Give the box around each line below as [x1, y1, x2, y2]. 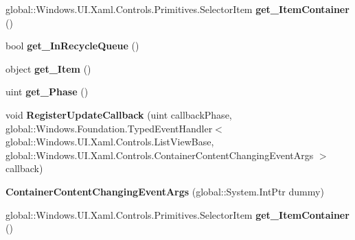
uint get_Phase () [5, 84, 89, 99]
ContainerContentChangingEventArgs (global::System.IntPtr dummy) [5, 184, 324, 198]
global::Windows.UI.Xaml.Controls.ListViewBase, [5, 134, 214, 149]
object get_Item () [5, 61, 91, 75]
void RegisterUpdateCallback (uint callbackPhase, [5, 107, 232, 121]
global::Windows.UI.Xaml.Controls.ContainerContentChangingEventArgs [5, 147, 314, 162]
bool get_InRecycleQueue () [5, 38, 139, 53]
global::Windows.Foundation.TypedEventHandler [5, 121, 213, 135]
